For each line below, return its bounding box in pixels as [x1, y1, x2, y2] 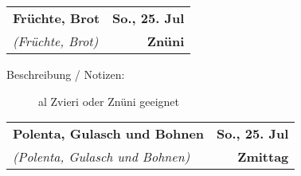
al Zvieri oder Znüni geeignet [38, 92, 180, 109]
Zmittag [237, 147, 289, 166]
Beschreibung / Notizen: [6, 66, 125, 82]
